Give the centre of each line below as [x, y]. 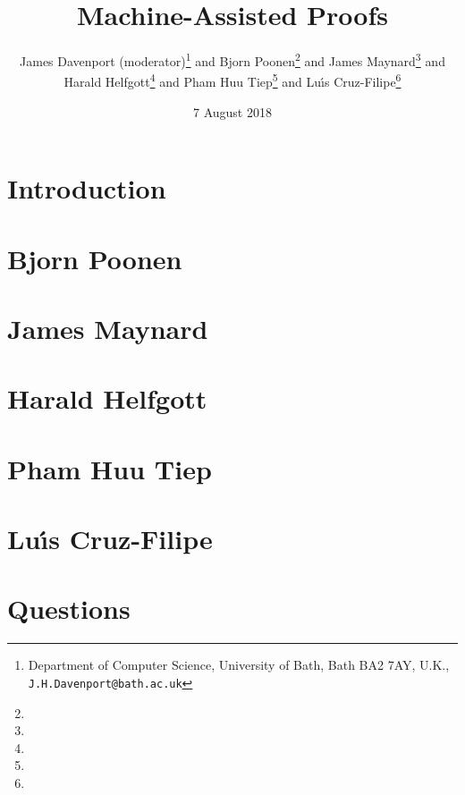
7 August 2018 [232, 111]
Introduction [87, 188]
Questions [69, 609]
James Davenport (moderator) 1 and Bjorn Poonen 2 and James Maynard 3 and [232, 59]
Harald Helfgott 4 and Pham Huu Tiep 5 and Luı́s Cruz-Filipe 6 [232, 80]
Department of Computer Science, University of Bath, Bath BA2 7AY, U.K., [239, 665]
